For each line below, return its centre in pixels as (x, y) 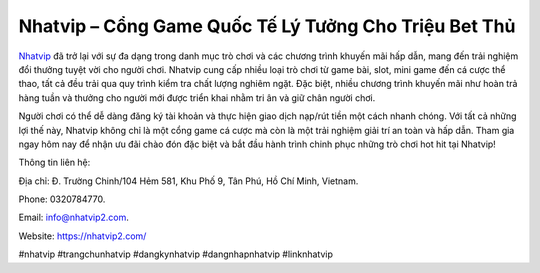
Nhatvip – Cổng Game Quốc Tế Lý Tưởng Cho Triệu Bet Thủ (267, 26)
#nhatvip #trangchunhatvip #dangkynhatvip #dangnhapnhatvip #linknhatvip (176, 254)
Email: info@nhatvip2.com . (74, 217)
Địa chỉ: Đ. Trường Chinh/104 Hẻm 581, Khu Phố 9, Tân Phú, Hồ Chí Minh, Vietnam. (188, 181)
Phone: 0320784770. (62, 199)
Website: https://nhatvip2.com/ (82, 236)
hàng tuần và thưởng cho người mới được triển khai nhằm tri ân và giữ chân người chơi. (197, 97)
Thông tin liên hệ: (54, 162)
